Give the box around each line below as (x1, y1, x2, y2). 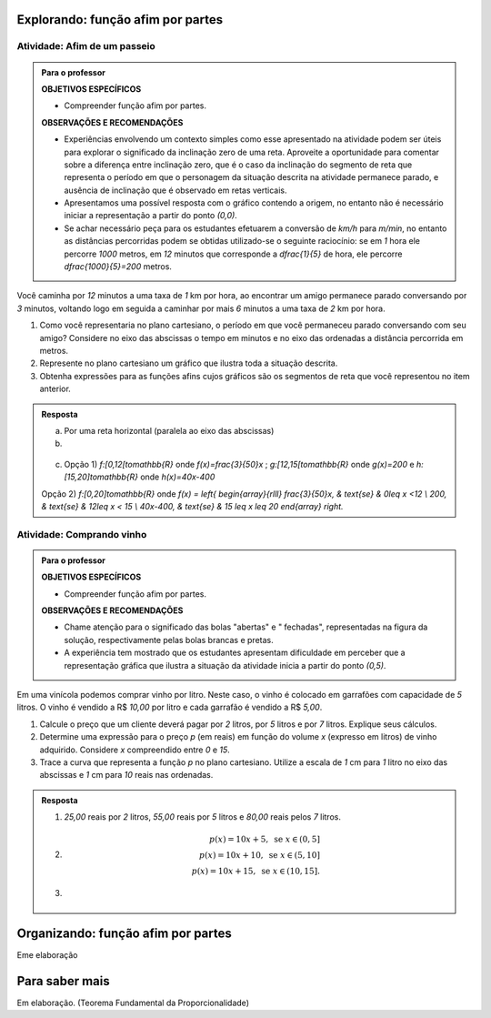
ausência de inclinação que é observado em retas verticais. (64, 185, 287, 196)
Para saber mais (16, 973, 110, 989)
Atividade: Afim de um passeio (16, 40, 156, 53)
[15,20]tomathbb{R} (64, 471, 138, 482)
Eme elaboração (16, 949, 78, 960)
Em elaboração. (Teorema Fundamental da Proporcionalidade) (16, 997, 250, 1008)
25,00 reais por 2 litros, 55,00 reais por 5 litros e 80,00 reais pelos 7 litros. (64, 811, 341, 822)
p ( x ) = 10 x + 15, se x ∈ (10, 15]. (191, 866, 320, 877)
